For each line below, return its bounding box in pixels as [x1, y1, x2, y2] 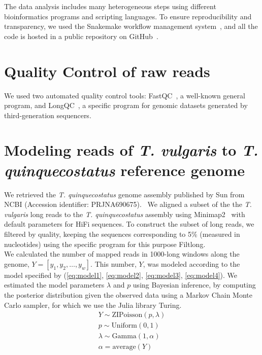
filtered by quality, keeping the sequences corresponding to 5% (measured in [4, 228, 240, 239]
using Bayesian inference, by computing [133, 279, 256, 290]
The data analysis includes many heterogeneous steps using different [4, 1, 216, 11]
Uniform [111, 322, 137, 330]
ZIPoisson [112, 311, 143, 319]
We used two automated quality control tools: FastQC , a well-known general [4, 90, 245, 100]
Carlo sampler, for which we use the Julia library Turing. [4, 299, 182, 310]
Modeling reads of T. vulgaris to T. [4, 139, 258, 161]
